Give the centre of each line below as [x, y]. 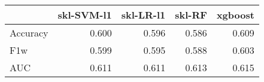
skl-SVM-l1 [85, 15]
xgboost [235, 15]
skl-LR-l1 [143, 15]
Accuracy [29, 33]
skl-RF [191, 15]
